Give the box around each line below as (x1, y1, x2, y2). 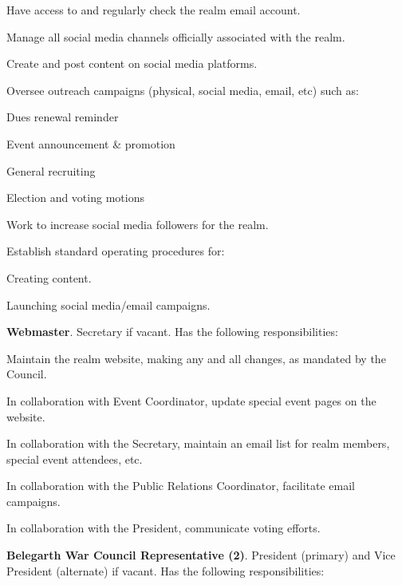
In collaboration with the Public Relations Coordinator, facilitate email (6, 477, 355, 494)
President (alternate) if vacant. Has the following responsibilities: (6, 562, 325, 579)
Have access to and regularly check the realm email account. (6, 2, 301, 18)
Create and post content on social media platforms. (6, 55, 258, 72)
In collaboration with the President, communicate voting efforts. (6, 520, 321, 536)
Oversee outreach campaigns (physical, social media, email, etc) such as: (6, 81, 359, 98)
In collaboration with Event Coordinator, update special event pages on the (6, 392, 376, 409)
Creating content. (6, 269, 92, 286)
